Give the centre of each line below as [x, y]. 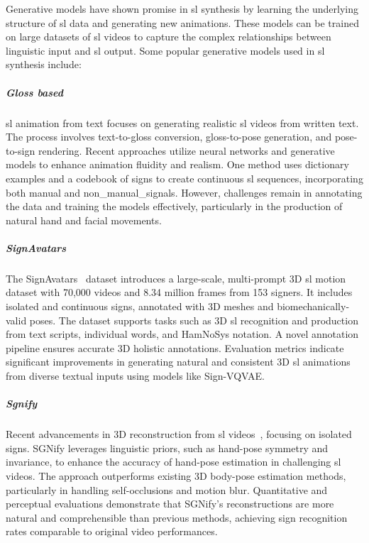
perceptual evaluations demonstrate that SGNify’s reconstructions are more [170, 504]
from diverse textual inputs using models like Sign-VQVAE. [135, 375]
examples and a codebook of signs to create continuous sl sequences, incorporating [184, 178]
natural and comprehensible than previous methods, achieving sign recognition [177, 517]
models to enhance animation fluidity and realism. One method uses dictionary [177, 164]
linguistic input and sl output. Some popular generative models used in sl [165, 50]
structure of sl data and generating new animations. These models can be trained [182, 22]
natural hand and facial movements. [84, 220]
